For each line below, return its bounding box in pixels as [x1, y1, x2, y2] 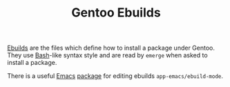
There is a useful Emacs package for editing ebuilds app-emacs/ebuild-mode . [7, 72, 223, 80]
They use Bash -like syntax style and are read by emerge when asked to [7, 51, 209, 59]
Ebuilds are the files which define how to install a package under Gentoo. [7, 43, 215, 52]
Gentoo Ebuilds [71, 5, 161, 21]
